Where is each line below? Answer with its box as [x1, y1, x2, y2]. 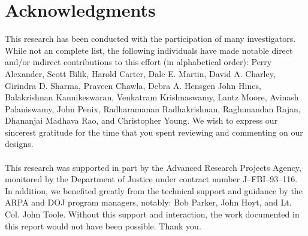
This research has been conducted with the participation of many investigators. [5, 32, 296, 45]
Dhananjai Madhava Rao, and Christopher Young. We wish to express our [5, 114, 278, 127]
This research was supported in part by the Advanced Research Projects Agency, [5, 161, 301, 173]
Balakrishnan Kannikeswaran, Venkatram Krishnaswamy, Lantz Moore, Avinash [5, 91, 299, 103]
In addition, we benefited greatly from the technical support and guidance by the [5, 184, 303, 197]
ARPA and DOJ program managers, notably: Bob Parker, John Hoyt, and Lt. [5, 196, 292, 209]
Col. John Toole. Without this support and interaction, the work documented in [5, 208, 300, 220]
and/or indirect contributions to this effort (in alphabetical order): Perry [5, 56, 272, 68]
